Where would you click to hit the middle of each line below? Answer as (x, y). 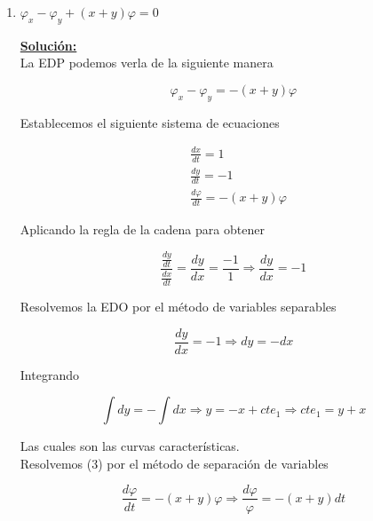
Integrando (49, 374)
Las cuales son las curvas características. (130, 446)
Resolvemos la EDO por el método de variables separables (178, 307)
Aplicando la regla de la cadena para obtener (142, 229)
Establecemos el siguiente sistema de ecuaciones (150, 122)
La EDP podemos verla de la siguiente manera (147, 63)
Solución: (48, 45)
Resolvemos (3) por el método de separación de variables (174, 463)
